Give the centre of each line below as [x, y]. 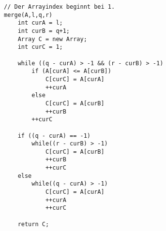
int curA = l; [40, 23]
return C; [33, 224]
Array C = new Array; [52, 39]
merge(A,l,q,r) [28, 15]
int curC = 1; [40, 47]
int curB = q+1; [44, 31]
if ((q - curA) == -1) [54, 136]
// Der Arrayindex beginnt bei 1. [60, 7]
